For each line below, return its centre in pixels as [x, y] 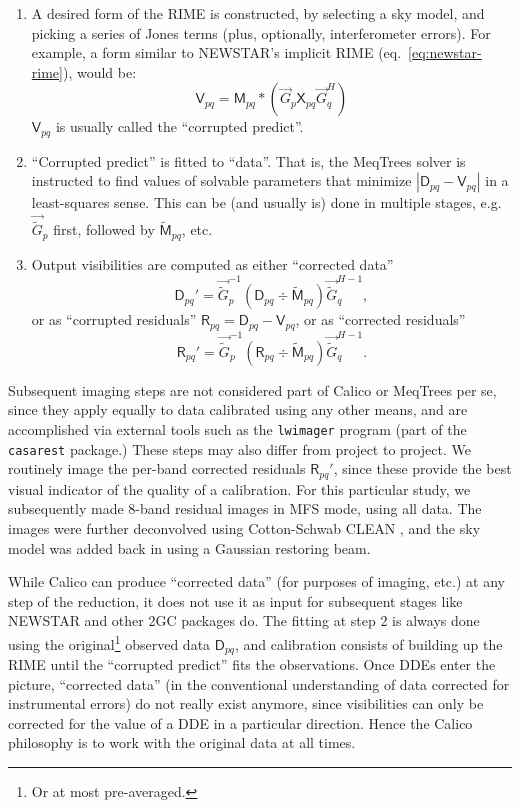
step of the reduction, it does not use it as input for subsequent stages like [235, 600]
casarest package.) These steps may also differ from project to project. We [239, 448]
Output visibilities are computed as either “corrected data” [212, 263]
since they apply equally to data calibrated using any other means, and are [238, 409]
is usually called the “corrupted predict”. [179, 126]
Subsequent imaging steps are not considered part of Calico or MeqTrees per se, [252, 389]
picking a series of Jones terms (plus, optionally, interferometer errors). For [261, 32]
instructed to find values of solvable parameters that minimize [221, 180]
